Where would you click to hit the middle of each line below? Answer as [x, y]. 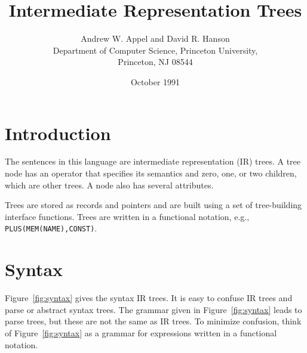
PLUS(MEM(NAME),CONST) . [51, 228]
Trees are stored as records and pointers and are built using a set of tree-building [153, 205]
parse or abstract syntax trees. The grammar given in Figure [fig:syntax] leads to [153, 309]
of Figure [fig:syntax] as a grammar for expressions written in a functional [141, 332]
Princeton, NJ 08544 [155, 62]
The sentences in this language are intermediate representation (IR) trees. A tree [153, 161]
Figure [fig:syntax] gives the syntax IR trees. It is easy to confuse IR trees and [149, 298]
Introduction [58, 133]
